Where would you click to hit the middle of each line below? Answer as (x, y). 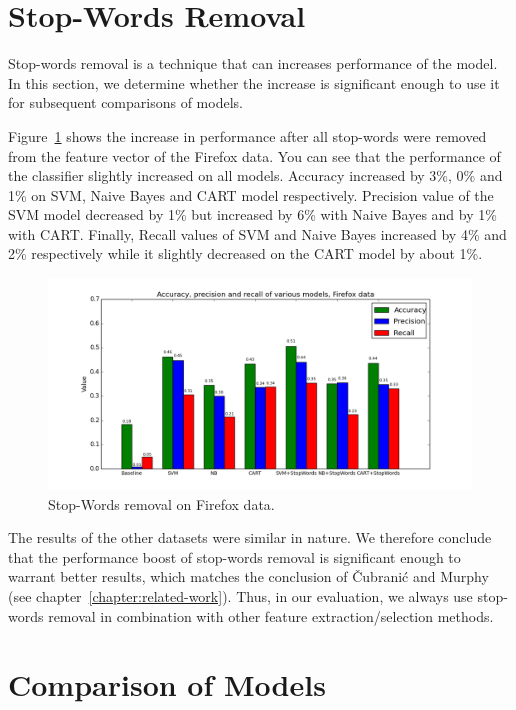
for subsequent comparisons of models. (125, 102)
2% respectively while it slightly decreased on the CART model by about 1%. (245, 253)
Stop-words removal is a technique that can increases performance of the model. (253, 63)
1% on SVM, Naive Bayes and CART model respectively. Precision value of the (251, 194)
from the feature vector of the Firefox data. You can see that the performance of (254, 155)
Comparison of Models (167, 684)
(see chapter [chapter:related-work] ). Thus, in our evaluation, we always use (240, 596)
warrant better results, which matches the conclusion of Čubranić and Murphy (248, 576)
